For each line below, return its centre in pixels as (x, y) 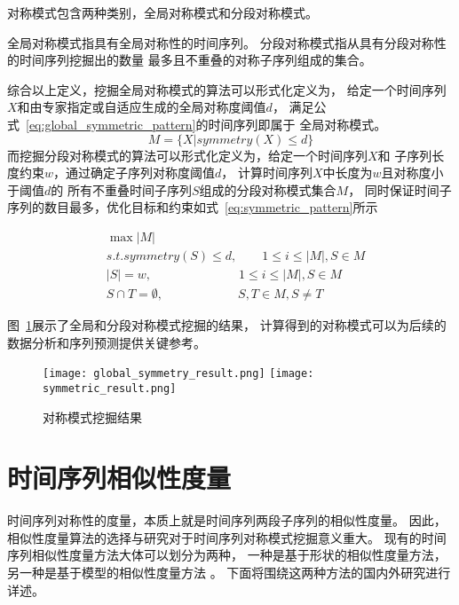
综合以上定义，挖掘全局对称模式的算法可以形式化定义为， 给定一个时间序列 (227, 89)
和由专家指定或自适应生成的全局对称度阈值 (142, 107)
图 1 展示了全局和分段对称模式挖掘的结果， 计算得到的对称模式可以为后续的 (227, 325)
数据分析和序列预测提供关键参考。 (107, 342)
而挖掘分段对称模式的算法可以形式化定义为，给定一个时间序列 (187, 155)
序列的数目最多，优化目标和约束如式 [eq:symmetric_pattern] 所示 (193, 207)
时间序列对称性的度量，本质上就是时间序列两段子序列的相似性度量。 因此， (227, 520)
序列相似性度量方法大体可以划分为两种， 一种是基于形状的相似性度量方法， (227, 555)
